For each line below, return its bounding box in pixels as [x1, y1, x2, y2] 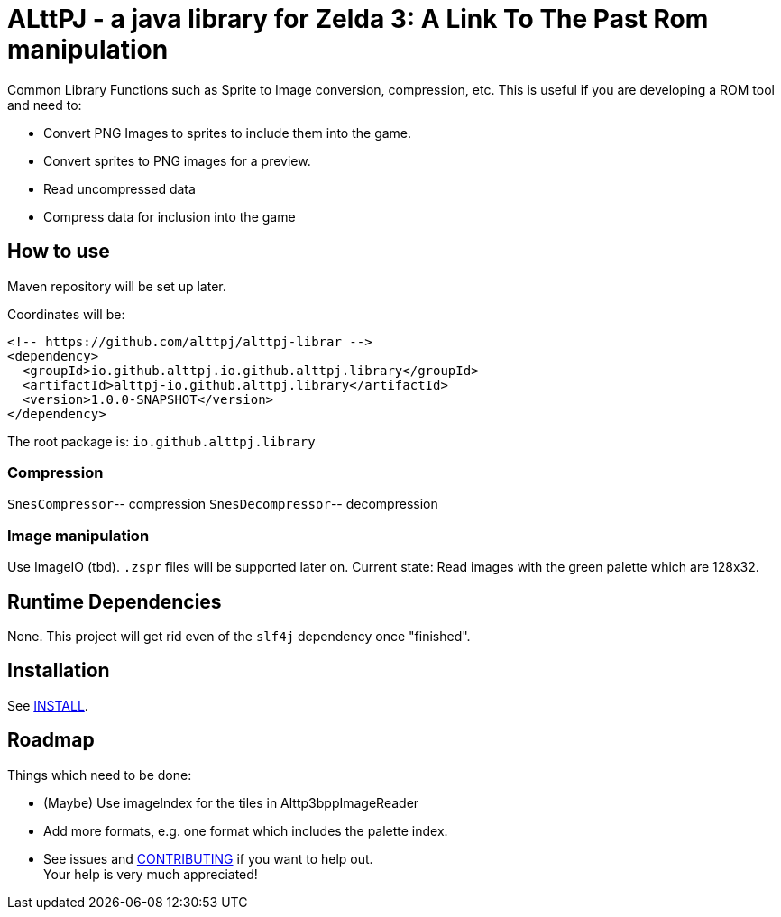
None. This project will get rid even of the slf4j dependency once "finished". [7, 628, 471, 644]
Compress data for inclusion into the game [43, 208, 296, 225]
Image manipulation [7, 526, 150, 545]
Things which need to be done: [7, 766, 192, 783]
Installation [7, 659, 110, 683]
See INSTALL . [7, 697, 88, 713]
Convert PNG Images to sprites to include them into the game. [43, 124, 412, 141]
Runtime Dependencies [7, 590, 222, 613]
